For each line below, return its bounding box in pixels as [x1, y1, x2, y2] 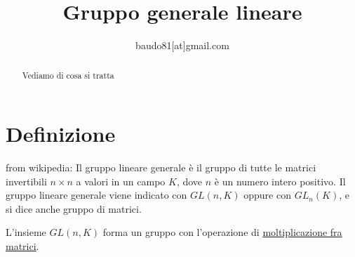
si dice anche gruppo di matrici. [6, 201, 142, 216]
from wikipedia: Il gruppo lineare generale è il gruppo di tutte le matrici [6, 160, 316, 175]
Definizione [6, 119, 116, 148]
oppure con [243, 187, 291, 202]
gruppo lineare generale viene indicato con [6, 187, 187, 202]
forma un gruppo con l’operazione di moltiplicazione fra [102, 225, 342, 239]
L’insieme [6, 225, 46, 239]
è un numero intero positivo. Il [214, 173, 346, 188]
